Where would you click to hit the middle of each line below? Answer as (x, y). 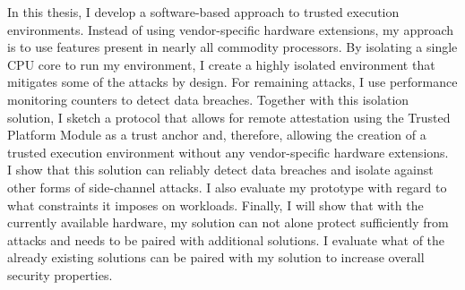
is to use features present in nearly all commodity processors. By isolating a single (232, 47)
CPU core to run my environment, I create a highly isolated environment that (221, 64)
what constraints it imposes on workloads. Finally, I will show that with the (215, 205)
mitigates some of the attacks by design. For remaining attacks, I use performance (232, 82)
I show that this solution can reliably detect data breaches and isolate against (220, 170)
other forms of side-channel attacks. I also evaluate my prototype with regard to (227, 187)
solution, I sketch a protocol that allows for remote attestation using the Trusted (229, 117)
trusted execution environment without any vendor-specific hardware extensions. (228, 152)
